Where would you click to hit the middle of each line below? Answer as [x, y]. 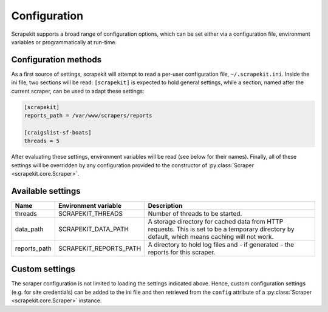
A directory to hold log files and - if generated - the [221, 244]
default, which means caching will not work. [211, 236]
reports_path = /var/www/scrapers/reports [88, 115]
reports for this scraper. [182, 252]
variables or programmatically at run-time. [64, 42]
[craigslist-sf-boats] [58, 132]
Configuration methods [56, 60]
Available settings [46, 191]
